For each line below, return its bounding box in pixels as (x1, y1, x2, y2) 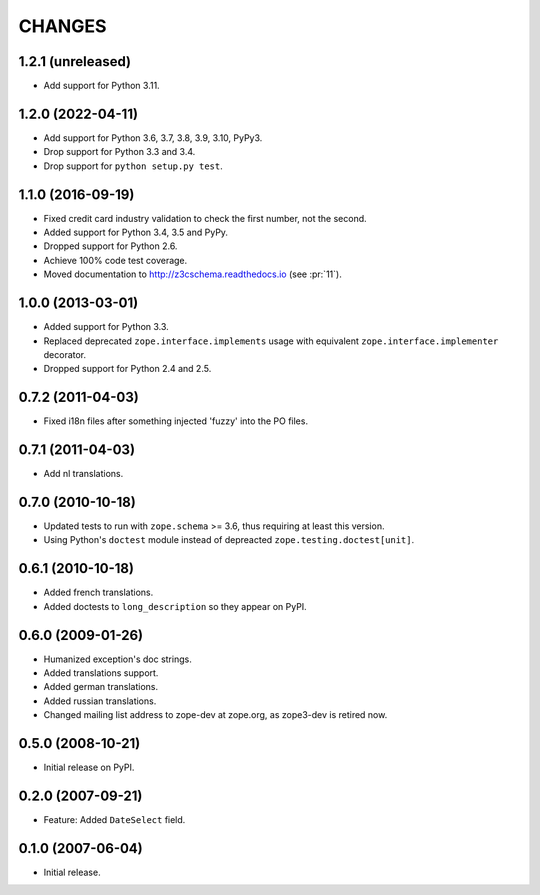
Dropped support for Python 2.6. (43, 240, 178, 252)
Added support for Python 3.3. (43, 321, 169, 333)
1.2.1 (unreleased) (18, 53, 132, 70)
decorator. (43, 348, 87, 360)
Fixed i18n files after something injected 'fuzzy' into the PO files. (43, 415, 309, 427)
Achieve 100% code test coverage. (43, 254, 188, 266)
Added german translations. (43, 681, 159, 693)
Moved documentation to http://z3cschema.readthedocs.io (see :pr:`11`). (43, 268, 342, 280)
